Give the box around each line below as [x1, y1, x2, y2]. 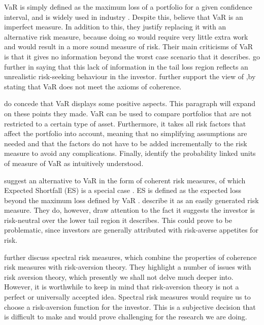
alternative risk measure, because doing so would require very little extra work [4, 31, 248, 42]
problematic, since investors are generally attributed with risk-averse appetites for [4, 224, 258, 235]
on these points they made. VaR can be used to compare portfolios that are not [4, 108, 252, 118]
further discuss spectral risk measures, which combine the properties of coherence [4, 251, 257, 262]
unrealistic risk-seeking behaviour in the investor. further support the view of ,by [4, 71, 256, 82]
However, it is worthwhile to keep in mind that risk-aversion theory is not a [4, 281, 239, 292]
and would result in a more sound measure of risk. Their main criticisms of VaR [4, 41, 253, 52]
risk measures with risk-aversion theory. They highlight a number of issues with [4, 262, 251, 272]
